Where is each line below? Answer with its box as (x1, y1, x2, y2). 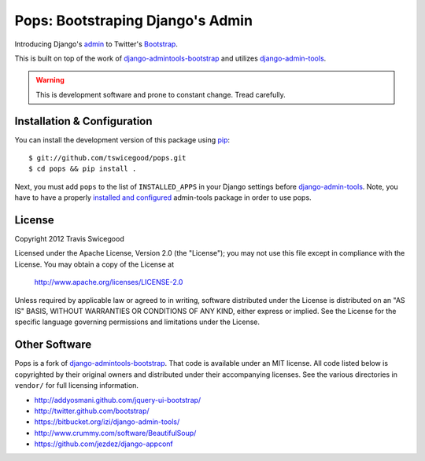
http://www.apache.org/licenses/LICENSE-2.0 (34, 278, 183, 287)
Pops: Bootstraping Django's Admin (14, 12, 253, 29)
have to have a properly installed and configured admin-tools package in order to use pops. (14, 193, 312, 202)
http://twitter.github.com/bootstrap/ (34, 406, 150, 415)
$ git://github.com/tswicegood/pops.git (28, 153, 187, 163)
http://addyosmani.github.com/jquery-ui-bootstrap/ (34, 395, 201, 404)
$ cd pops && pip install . (28, 164, 137, 173)
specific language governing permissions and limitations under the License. (14, 317, 260, 326)
